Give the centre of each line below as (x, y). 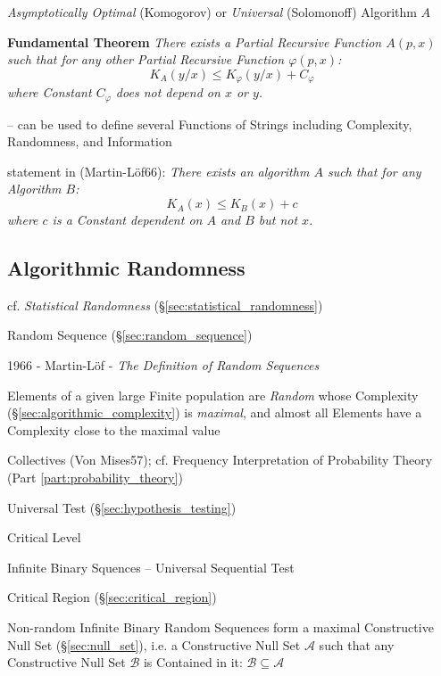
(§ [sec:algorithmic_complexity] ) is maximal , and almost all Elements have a (215, 412)
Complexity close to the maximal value (114, 429)
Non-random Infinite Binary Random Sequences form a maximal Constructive (220, 627)
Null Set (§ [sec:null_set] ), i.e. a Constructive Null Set (154, 644)
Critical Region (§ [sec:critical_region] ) (112, 597)
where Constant (50, 92)
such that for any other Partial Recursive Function (146, 59)
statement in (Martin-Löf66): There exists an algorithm (158, 171)
